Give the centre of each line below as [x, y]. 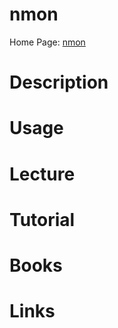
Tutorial [42, 219]
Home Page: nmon [47, 42]
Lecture [42, 174]
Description [59, 82]
